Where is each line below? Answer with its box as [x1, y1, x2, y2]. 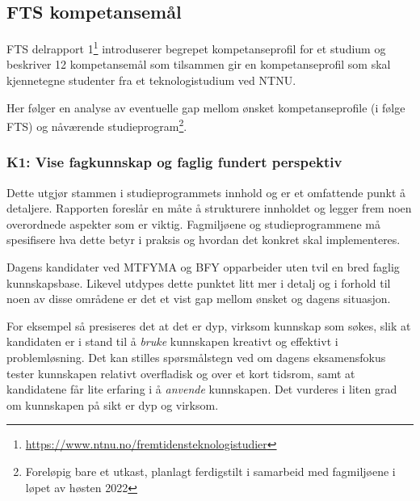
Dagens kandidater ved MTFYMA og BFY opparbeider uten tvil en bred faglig [6, 259, 400, 276]
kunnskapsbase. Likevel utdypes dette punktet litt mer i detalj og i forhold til [6, 274, 391, 291]
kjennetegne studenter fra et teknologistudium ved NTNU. [6, 72, 296, 89]
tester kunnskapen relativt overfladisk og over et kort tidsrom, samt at [6, 364, 355, 381]
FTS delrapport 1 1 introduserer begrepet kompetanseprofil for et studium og [6, 38, 386, 57]
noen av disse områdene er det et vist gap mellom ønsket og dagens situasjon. [6, 290, 391, 307]
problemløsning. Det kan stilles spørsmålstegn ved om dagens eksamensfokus [6, 349, 386, 366]
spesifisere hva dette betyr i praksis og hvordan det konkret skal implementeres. [6, 231, 401, 248]
